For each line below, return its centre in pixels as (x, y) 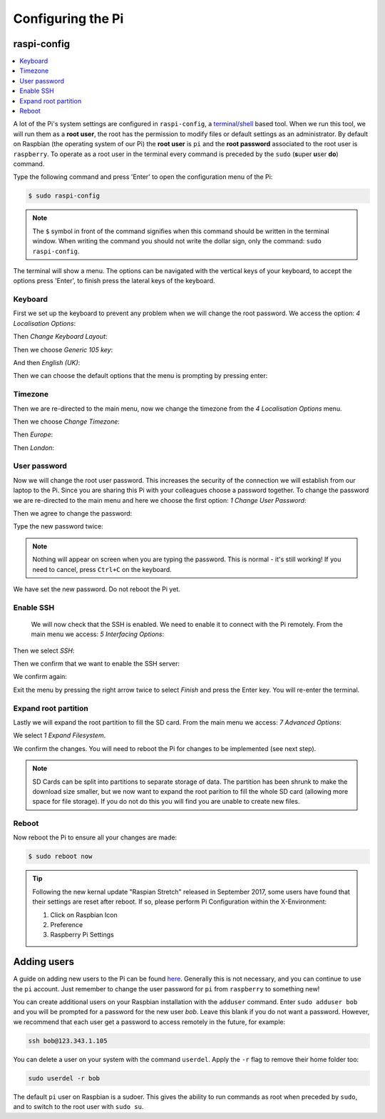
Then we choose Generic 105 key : (63, 349)
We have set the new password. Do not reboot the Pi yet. (97, 589)
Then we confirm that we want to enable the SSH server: (97, 664)
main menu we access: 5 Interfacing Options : (97, 634)
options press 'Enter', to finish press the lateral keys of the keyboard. (114, 281)
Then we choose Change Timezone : (67, 421)
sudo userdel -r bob (64, 1078)
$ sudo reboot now (60, 857)
